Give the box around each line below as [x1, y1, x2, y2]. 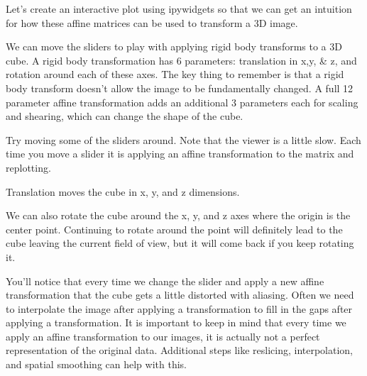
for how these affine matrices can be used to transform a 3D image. [6, 15, 298, 30]
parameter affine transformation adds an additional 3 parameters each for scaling [6, 94, 358, 109]
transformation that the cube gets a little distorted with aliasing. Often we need [6, 287, 354, 302]
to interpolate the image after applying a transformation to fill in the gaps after [6, 301, 353, 316]
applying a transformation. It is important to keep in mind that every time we [6, 315, 346, 330]
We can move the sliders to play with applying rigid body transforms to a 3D [6, 39, 342, 54]
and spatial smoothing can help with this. [6, 357, 187, 372]
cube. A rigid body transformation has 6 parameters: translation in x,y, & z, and [6, 52, 357, 67]
